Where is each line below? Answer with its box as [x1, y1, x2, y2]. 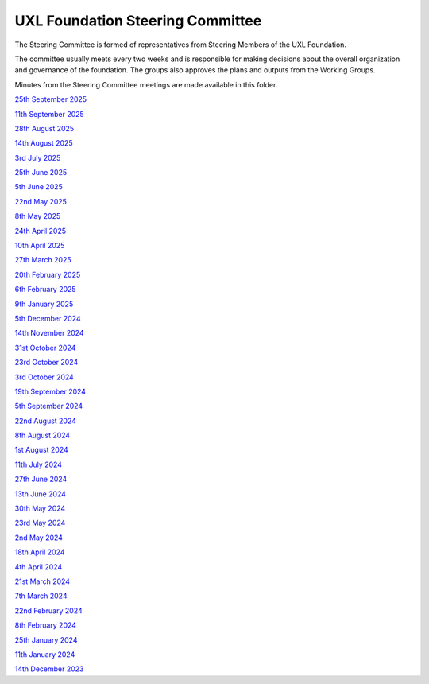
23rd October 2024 [14, 358, 79, 367]
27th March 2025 [14, 255, 71, 265]
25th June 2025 [14, 168, 68, 177]
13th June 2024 [14, 489, 67, 499]
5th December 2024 [14, 313, 81, 323]
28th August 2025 [14, 123, 75, 133]
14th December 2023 [14, 664, 84, 674]
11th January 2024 [14, 649, 75, 659]
